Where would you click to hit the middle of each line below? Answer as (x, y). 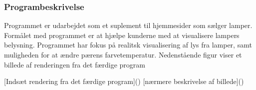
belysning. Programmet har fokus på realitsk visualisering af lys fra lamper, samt (128, 45)
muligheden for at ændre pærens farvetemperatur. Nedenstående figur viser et (123, 54)
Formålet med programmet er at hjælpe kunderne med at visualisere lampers (122, 35)
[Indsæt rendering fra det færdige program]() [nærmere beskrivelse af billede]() (124, 81)
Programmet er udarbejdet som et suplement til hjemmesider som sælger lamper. (128, 25)
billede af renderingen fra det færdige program (75, 64)
